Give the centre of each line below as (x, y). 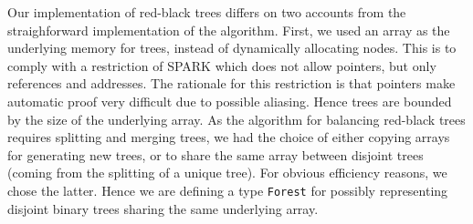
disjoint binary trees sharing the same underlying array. (163, 208)
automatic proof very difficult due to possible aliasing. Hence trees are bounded (230, 101)
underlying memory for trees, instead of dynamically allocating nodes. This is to (232, 48)
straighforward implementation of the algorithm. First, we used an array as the (229, 30)
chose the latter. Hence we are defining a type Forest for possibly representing (228, 190)
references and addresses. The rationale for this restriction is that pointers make (231, 83)
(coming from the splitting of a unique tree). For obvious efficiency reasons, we (227, 173)
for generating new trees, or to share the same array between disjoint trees (215, 154)
